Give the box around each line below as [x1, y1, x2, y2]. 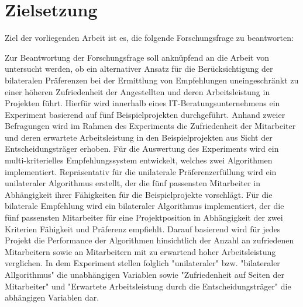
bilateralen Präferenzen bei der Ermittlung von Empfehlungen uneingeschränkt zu [5, 74, 299, 86]
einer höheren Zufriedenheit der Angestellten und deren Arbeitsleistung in [5, 85, 270, 97]
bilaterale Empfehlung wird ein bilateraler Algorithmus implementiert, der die [5, 200, 284, 212]
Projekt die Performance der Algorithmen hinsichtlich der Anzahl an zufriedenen [5, 234, 294, 246]
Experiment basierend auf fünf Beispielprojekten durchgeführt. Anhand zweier [5, 108, 285, 120]
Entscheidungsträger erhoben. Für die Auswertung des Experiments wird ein [5, 142, 279, 155]
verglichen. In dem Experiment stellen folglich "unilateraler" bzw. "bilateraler [5, 257, 280, 269]
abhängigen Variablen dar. [5, 291, 99, 303]
